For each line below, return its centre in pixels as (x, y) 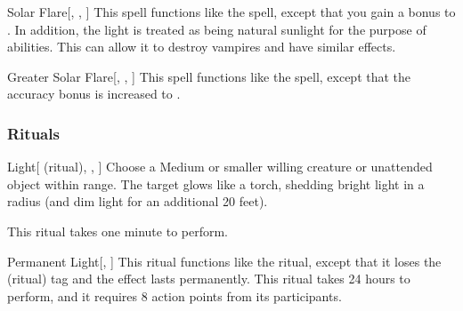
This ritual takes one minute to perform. (118, 231)
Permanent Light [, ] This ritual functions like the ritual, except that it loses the (224, 261)
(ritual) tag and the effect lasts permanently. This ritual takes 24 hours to (209, 279)
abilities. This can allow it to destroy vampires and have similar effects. (202, 47)
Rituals (33, 133)
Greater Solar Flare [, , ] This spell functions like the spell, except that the (209, 76)
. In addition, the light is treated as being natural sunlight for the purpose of (217, 29)
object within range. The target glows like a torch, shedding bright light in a (216, 183)
